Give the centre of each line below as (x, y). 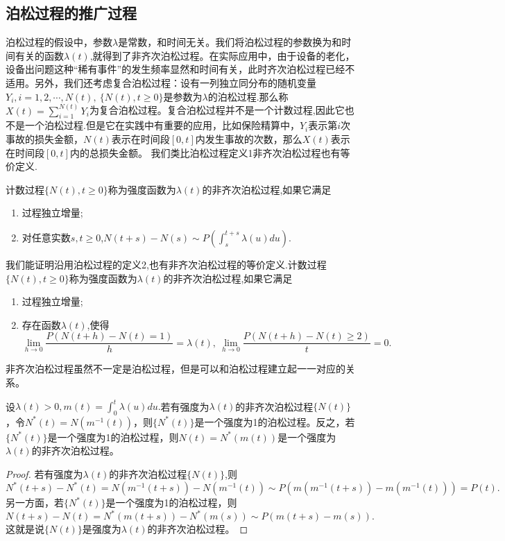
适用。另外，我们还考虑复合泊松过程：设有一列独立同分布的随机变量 (161, 82)
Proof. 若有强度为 (44, 474)
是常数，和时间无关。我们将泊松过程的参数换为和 (230, 42)
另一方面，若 (35, 503)
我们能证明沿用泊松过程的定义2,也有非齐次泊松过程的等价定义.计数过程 (166, 264)
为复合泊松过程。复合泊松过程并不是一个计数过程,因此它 (217, 110)
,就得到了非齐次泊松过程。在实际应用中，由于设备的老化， (222, 55)
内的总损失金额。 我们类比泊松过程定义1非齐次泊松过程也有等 (210, 152)
